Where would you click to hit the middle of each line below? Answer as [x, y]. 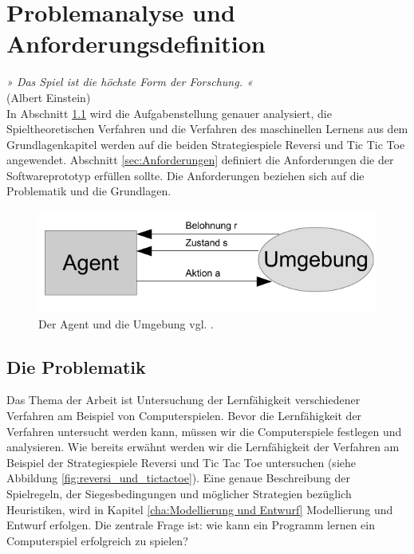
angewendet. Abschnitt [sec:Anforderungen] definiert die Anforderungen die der [200, 160]
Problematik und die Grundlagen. [89, 191]
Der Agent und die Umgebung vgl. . [126, 323]
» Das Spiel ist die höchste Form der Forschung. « [130, 82]
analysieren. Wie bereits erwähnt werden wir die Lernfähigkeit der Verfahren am [203, 447]
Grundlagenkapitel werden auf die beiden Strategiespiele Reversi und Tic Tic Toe [206, 144]
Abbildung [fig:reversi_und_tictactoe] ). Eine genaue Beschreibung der [178, 478]
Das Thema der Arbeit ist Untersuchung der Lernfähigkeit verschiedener [183, 400]
